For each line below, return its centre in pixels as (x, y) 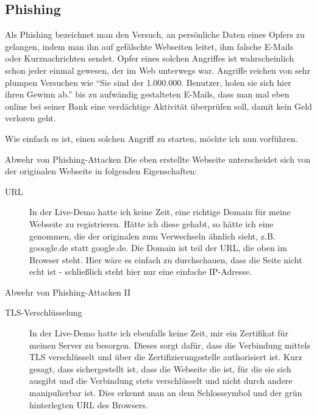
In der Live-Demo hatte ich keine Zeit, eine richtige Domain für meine (160, 212)
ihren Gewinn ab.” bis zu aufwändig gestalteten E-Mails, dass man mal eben (147, 94)
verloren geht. (30, 118)
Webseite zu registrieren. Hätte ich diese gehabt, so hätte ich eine (151, 223)
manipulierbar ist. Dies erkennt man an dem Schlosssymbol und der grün (166, 393)
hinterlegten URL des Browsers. (89, 404)
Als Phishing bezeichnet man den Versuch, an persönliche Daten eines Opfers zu (155, 34)
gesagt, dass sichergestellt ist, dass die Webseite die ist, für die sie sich (160, 368)
